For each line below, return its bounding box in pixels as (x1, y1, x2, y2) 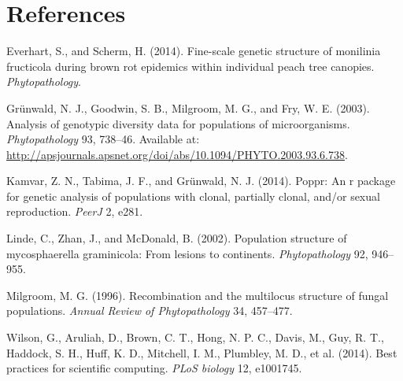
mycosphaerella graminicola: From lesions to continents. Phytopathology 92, (6, 245, 368, 261)
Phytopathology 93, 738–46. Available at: (6, 131, 200, 147)
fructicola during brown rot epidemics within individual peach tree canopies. (6, 57, 375, 74)
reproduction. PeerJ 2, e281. (6, 203, 143, 220)
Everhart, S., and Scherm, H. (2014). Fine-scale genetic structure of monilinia (6, 43, 381, 59)
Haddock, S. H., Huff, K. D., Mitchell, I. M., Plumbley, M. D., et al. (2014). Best (6, 344, 397, 361)
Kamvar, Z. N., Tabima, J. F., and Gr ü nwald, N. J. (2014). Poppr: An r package (6, 172, 396, 189)
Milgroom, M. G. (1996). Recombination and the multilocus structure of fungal (6, 287, 389, 303)
